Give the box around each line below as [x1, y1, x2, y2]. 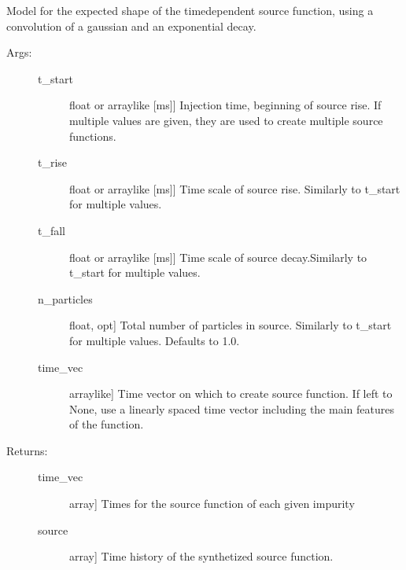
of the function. [69, 416, 144, 432]
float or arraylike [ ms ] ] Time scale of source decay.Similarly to [69, 248, 367, 265]
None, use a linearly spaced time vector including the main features [69, 400, 394, 417]
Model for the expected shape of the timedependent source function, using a [6, 2, 374, 18]
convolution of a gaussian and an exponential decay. [6, 17, 257, 34]
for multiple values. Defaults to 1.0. [69, 332, 240, 348]
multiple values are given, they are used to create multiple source [69, 112, 383, 128]
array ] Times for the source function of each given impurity [69, 495, 355, 512]
